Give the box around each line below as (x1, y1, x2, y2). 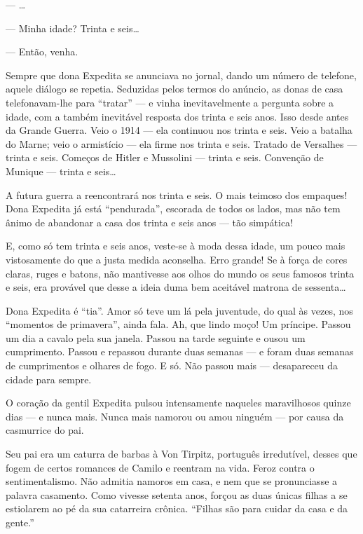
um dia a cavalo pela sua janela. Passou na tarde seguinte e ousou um (6, 330, 306, 345)
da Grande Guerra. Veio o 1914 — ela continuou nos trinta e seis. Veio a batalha (6, 123, 352, 137)
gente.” (6, 515, 34, 529)
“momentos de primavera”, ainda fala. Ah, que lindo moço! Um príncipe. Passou (6, 317, 351, 331)
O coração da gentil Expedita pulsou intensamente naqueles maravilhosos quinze (6, 395, 351, 410)
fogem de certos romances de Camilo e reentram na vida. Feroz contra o (6, 460, 315, 474)
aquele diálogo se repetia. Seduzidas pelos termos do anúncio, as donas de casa (6, 81, 343, 96)
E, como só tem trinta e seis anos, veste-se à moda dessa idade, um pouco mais (6, 238, 345, 253)
